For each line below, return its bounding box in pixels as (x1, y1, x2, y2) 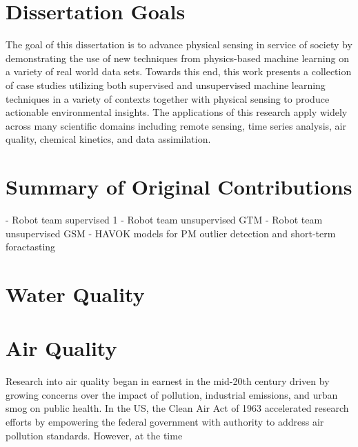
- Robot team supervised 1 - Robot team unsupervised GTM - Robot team (6, 212, 323, 226)
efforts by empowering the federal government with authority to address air (6, 415, 324, 429)
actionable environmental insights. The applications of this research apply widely (6, 105, 348, 119)
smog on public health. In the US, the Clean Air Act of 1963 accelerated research (6, 401, 349, 415)
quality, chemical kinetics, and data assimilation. (6, 132, 211, 146)
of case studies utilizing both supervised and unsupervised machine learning (6, 77, 326, 92)
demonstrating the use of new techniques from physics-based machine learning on (6, 50, 349, 65)
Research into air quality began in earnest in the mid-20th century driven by (6, 374, 330, 388)
